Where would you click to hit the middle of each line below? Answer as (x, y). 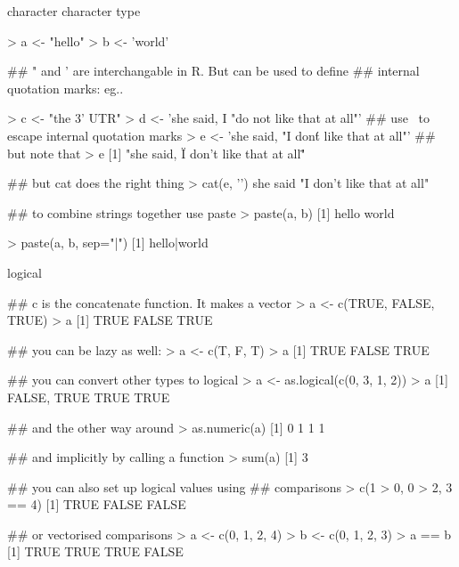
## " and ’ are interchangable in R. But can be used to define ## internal (213, 71)
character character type (74, 11)
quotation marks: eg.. (66, 88)
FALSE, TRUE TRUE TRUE (89, 397)
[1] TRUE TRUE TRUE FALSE (95, 551)
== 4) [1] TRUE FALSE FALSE (97, 504)
